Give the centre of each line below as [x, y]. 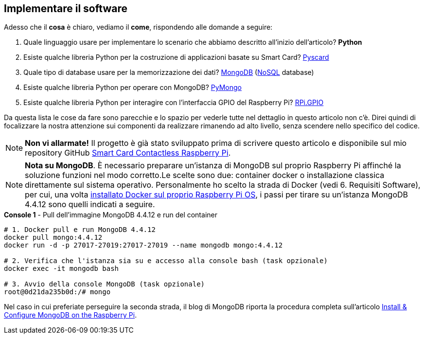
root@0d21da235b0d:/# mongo [57, 292]
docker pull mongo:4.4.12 [53, 238]
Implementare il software [66, 9]
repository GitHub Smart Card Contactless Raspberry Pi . [128, 153]
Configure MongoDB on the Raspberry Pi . [71, 315]
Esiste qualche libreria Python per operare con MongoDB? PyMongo [132, 88]
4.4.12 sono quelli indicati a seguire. [90, 205]
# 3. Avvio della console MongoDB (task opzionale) [105, 284]
